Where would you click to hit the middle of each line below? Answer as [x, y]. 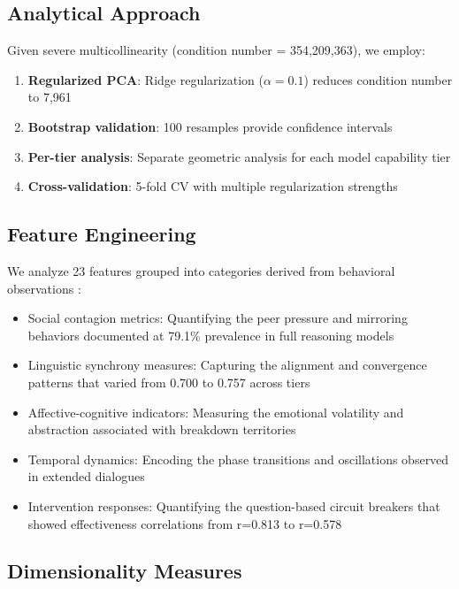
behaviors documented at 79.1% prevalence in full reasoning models [211, 335]
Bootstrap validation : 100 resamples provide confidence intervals [210, 126]
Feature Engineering [102, 234]
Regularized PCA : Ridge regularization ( [145, 79]
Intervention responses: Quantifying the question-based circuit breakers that [234, 505]
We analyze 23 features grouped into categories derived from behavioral [201, 270]
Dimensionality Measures [125, 571]
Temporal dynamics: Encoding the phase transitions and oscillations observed [238, 459]
